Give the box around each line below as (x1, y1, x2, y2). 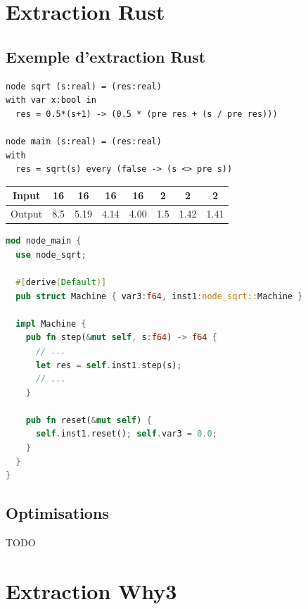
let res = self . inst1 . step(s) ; (35, 360, 182, 370)
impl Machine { (15, 318, 86, 329)
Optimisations (6, 502, 109, 524)
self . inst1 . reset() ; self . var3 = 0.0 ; (35, 429, 217, 439)
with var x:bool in (6, 95, 96, 106)
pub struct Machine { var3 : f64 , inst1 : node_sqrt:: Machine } (15, 291, 303, 301)
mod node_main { (6, 236, 82, 246)
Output (11, 206, 43, 221)
